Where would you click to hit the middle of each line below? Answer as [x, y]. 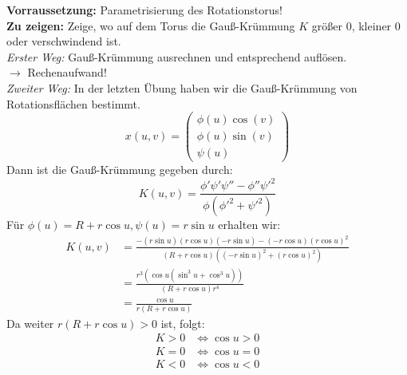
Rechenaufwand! [67, 72]
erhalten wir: [249, 225]
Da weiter [30, 323]
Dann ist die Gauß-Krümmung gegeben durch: [120, 170]
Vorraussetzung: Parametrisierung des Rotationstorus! [144, 10]
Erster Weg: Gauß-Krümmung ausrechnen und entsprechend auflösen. [177, 56]
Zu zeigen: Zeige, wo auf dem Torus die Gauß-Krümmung [151, 25]
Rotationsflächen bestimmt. [73, 103]
